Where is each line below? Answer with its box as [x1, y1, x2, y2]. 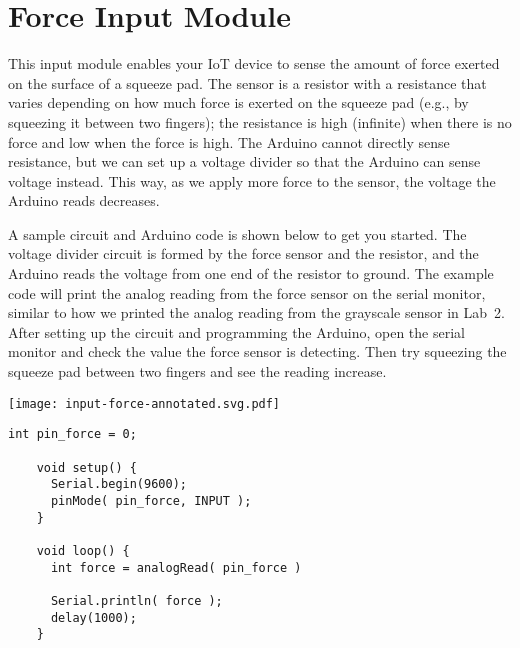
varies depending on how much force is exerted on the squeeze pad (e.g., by [8, 92, 469, 113]
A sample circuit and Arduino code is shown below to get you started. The [8, 223, 467, 244]
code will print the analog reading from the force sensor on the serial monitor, [8, 282, 486, 303]
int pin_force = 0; [8, 427, 137, 442]
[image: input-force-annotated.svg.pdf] [8, 396, 281, 411]
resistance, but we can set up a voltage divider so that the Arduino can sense [8, 151, 481, 172]
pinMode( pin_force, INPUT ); [50, 493, 252, 508]
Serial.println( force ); [50, 593, 223, 608]
